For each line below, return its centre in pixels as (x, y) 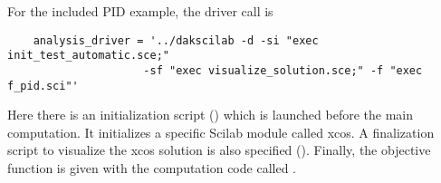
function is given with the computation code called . (152, 168)
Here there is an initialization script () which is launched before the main (210, 115)
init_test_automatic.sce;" (88, 56)
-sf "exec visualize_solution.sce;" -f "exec (283, 70)
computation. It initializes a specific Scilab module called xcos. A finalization (221, 132)
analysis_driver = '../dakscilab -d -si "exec (176, 40)
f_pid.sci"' (43, 86)
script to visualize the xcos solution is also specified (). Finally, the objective (219, 150)
